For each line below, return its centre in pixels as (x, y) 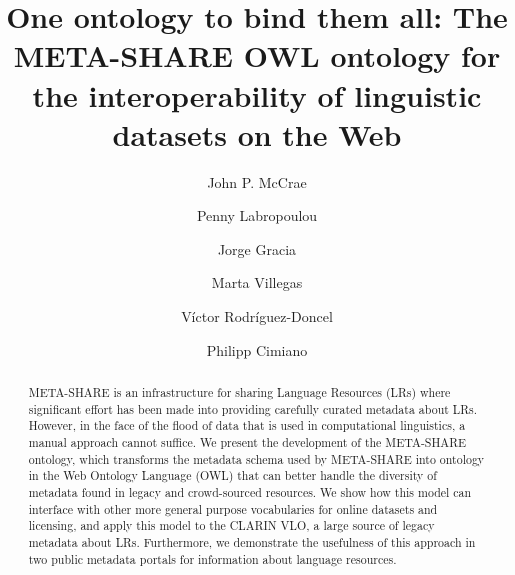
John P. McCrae (257, 181)
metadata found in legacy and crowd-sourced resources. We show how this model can (250, 491)
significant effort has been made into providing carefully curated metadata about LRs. (253, 408)
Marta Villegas (257, 282)
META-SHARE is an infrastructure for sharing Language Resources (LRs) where (239, 392)
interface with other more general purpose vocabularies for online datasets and (233, 508)
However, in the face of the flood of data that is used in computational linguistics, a (247, 425)
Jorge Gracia (257, 248)
